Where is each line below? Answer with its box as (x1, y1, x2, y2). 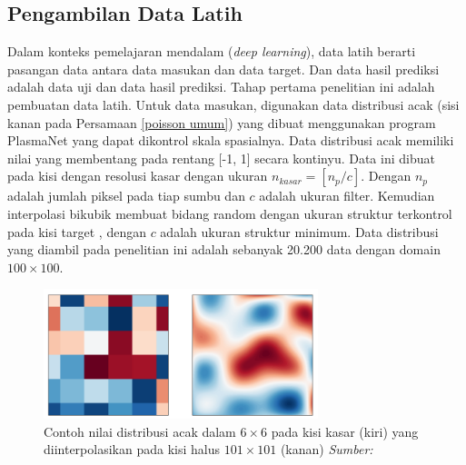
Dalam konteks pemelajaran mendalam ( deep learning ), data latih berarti (7, 42, 416, 61)
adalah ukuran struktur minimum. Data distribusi (160, 222, 439, 241)
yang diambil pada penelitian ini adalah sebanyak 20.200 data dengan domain (7, 240, 441, 259)
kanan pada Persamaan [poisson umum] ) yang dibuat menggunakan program (7, 113, 436, 132)
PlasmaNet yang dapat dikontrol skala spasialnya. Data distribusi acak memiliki (7, 131, 454, 150)
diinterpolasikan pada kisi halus (44, 440, 220, 459)
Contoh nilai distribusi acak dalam (44, 421, 236, 440)
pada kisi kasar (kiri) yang (271, 421, 419, 440)
